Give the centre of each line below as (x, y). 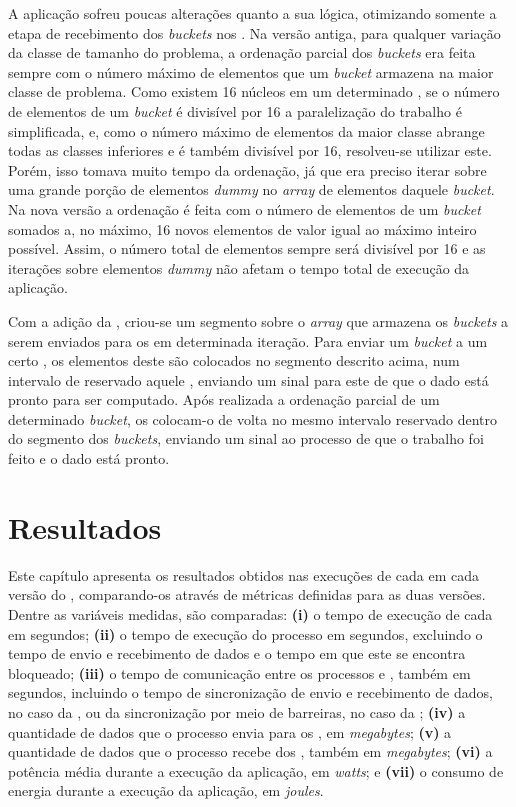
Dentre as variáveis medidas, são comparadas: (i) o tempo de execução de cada (250, 613)
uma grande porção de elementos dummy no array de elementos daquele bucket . (251, 189)
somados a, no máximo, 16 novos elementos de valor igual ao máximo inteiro (242, 228)
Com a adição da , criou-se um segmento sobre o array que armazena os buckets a (258, 320)
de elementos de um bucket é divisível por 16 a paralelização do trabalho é (235, 110)
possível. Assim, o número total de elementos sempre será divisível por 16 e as (247, 248)
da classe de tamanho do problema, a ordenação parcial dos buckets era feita (242, 52)
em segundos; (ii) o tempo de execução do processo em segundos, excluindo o (245, 633)
